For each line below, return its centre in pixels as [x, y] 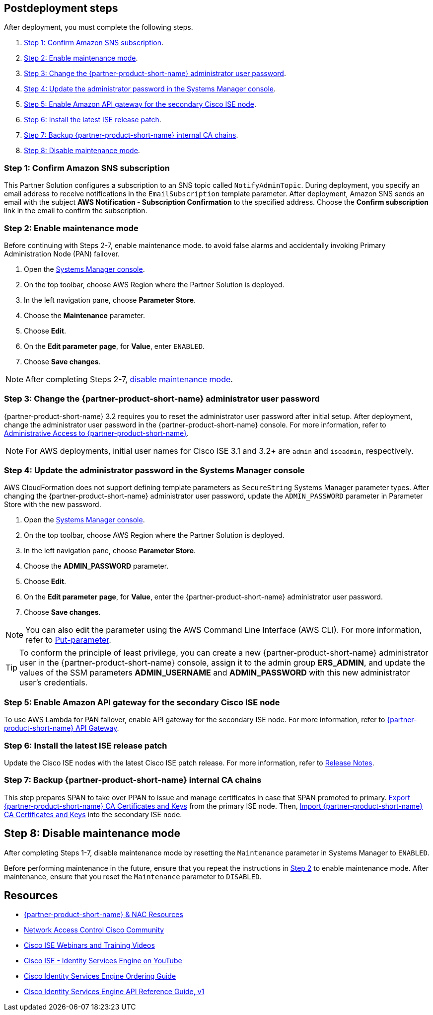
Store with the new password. [53, 505]
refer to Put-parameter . [68, 640]
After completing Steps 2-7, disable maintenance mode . [129, 379]
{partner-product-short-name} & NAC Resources [104, 915]
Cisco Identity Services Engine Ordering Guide [100, 976]
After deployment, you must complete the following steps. [99, 27]
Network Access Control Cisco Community [94, 930]
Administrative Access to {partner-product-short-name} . [97, 433]
